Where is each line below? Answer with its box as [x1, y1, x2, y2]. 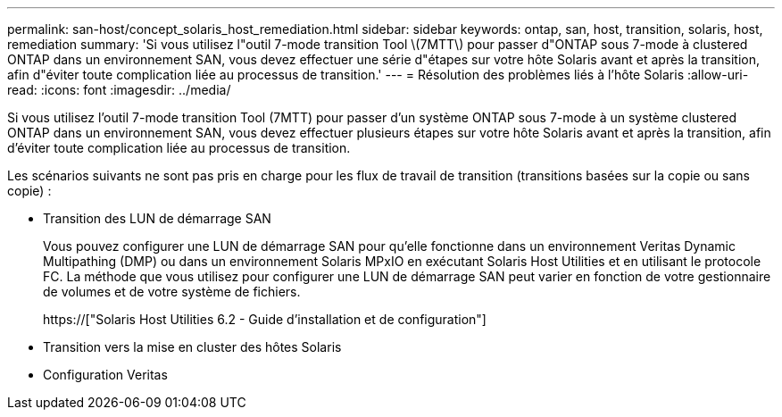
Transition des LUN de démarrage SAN [43, 211, 271, 226]
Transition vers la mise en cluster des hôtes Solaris [43, 339, 342, 354]
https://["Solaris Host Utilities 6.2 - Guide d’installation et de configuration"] [43, 312, 487, 327]
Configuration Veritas [43, 367, 168, 382]
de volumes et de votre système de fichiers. [43, 284, 301, 299]
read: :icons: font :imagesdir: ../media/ [7, 82, 231, 97]
